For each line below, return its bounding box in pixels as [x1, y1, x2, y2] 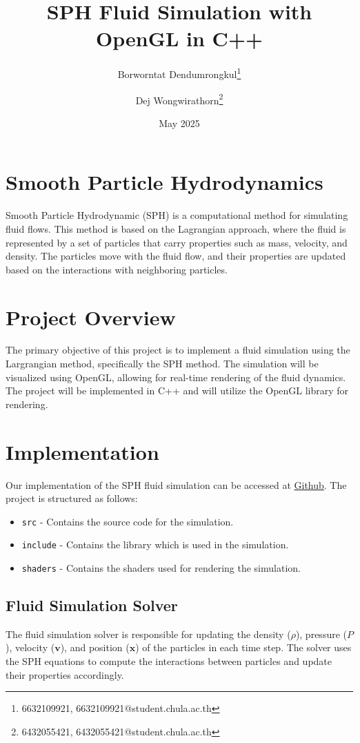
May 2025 [159, 115, 200, 130]
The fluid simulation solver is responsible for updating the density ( [6, 626, 291, 641]
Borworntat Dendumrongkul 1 [117, 65, 241, 81]
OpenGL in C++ [96, 24, 263, 52]
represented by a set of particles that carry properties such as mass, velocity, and [6, 235, 348, 249]
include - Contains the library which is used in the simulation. [21, 537, 289, 552]
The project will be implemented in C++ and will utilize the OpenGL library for [6, 383, 349, 398]
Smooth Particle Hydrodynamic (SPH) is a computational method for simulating [6, 208, 348, 222]
